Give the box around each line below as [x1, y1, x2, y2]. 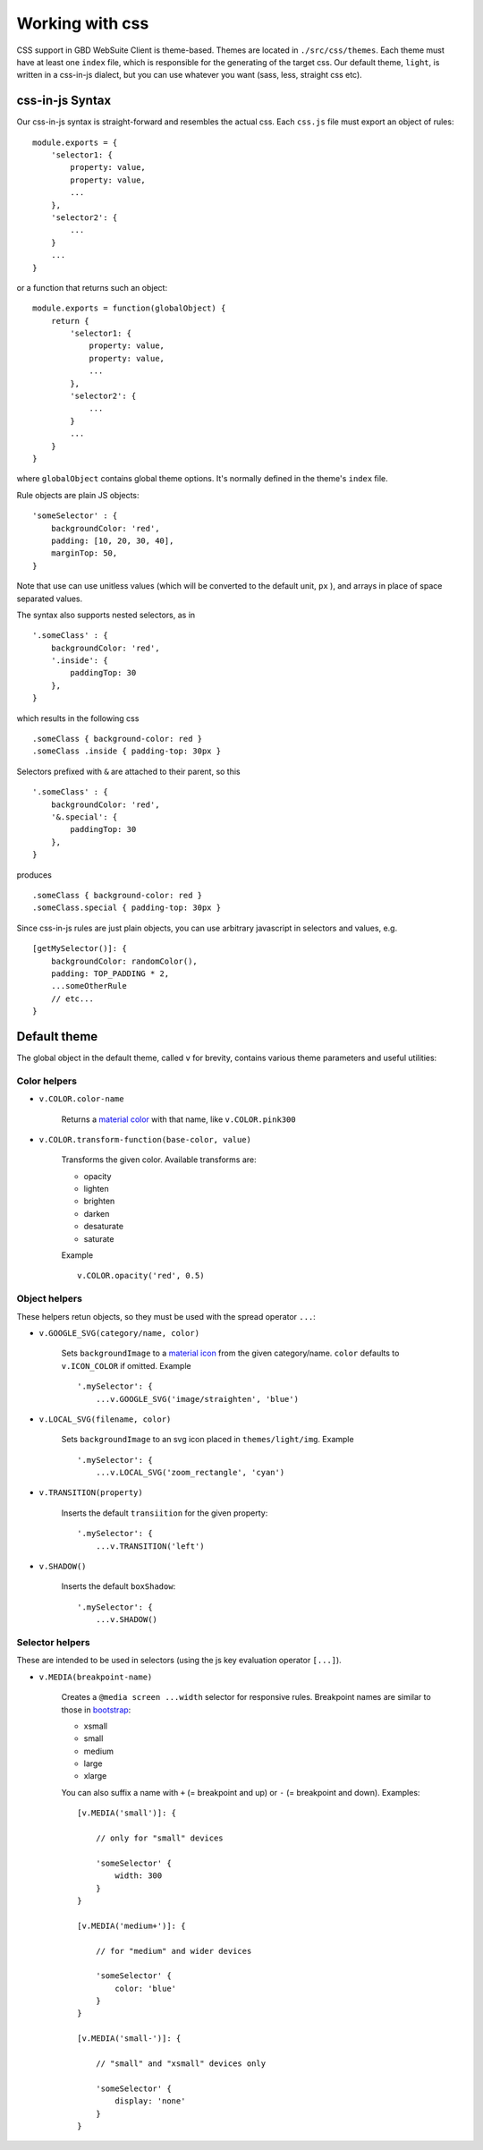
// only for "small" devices [95, 1833, 224, 1843]
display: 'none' [114, 2096, 186, 2106]
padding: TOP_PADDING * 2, [50, 968, 170, 979]
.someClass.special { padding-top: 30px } [32, 903, 222, 913]
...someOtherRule [50, 981, 127, 991]
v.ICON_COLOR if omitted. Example [61, 1360, 191, 1371]
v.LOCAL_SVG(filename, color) [38, 1414, 172, 1424]
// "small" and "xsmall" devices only [95, 2059, 267, 2069]
